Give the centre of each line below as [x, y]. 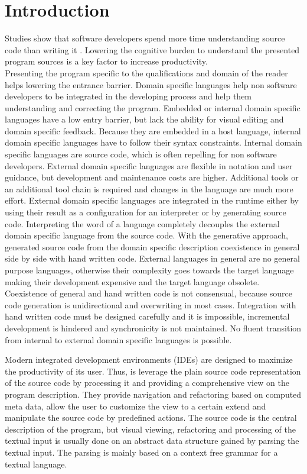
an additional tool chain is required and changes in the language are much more [149, 188]
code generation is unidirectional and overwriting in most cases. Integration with [151, 304]
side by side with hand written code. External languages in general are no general [152, 258]
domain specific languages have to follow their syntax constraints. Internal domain [153, 142]
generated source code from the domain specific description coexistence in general [152, 246]
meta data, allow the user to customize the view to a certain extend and [135, 406]
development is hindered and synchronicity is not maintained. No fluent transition [153, 328]
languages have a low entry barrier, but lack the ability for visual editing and [144, 119]
